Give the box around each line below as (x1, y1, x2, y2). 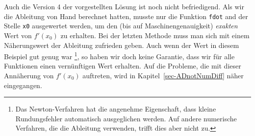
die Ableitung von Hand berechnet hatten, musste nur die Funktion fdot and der (4, 11, 248, 21)
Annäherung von (4, 70, 54, 80)
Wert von (4, 30, 32, 40)
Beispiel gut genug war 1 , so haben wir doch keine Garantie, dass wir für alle (4, 50, 235, 61)
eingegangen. (4, 80, 42, 90)
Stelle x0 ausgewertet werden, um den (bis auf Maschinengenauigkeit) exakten (4, 21, 238, 31)
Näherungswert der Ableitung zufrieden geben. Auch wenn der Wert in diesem (4, 40, 239, 50)
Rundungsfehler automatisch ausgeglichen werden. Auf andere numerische (15, 113, 237, 123)
